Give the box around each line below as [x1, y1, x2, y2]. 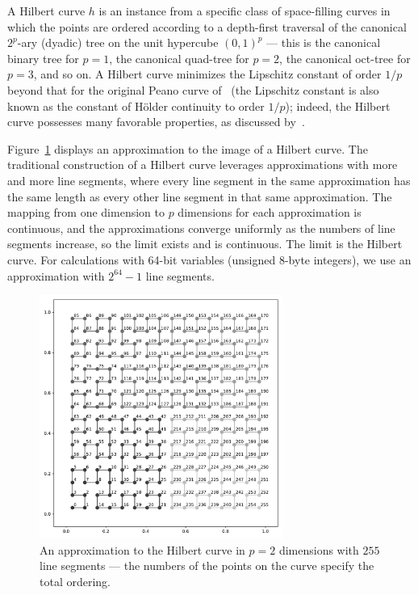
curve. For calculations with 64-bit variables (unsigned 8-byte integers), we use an [7, 251, 412, 268]
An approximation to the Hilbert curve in [40, 541, 245, 558]
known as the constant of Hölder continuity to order [7, 97, 265, 114]
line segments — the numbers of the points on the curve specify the [40, 557, 374, 574]
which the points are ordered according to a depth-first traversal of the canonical [7, 18, 407, 35]
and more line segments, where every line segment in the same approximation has [7, 171, 411, 188]
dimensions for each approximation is [178, 204, 362, 221]
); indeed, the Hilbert [285, 97, 391, 114]
